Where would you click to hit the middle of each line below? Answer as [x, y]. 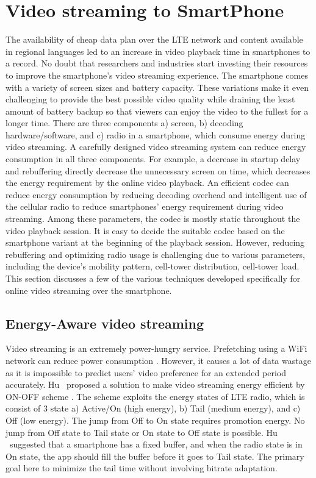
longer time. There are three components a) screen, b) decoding [124, 123]
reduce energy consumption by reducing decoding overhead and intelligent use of [156, 194]
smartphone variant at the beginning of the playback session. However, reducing [155, 242]
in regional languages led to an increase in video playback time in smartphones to [158, 51]
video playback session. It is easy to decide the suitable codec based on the [145, 230]
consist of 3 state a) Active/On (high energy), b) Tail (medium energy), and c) [153, 408]
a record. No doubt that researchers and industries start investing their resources [157, 63]
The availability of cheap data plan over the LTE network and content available [154, 39]
